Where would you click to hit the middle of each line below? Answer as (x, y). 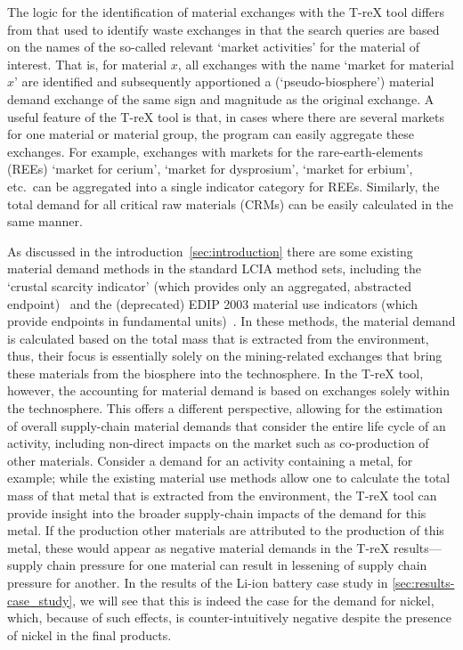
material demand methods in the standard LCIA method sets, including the (214, 268)
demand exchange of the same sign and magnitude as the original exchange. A (221, 98)
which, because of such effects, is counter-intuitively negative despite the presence (230, 617)
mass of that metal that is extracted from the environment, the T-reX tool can (222, 496)
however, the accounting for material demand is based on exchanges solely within (229, 390)
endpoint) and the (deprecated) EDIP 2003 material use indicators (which (212, 303)
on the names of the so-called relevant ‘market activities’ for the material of (214, 47)
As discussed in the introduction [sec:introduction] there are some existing (210, 251)
